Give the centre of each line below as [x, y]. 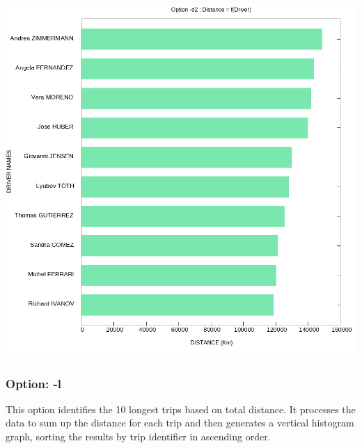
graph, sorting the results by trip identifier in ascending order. [138, 436]
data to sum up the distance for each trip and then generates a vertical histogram [180, 423]
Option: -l [33, 383]
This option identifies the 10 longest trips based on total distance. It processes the [181, 409]
